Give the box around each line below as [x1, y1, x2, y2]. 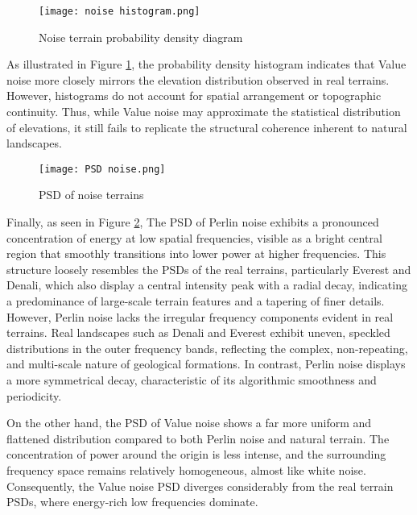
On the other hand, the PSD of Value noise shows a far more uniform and [6, 414, 372, 431]
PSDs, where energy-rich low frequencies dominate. [6, 493, 258, 510]
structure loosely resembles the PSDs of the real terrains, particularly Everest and [6, 260, 411, 277]
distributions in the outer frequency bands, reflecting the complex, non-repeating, [6, 339, 408, 356]
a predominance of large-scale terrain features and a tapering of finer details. [6, 293, 385, 309]
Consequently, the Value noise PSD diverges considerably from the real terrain [6, 477, 394, 494]
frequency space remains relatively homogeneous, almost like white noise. [6, 461, 366, 478]
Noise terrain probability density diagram [39, 28, 243, 45]
